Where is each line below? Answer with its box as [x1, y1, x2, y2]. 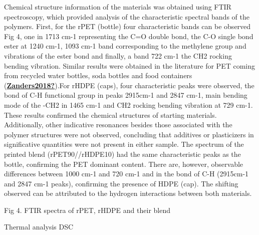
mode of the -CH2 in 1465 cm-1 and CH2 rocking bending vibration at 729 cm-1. [4, 99, 253, 110]
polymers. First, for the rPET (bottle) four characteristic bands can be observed [4, 21, 251, 32]
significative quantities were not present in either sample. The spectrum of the [4, 139, 244, 149]
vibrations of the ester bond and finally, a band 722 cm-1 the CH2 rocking [4, 50, 232, 61]
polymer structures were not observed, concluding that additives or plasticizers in [4, 129, 254, 139]
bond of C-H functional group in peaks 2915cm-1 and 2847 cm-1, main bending [4, 90, 247, 100]
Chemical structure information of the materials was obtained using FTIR [4, 2, 231, 12]
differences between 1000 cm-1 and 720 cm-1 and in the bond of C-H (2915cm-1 [4, 168, 249, 179]
